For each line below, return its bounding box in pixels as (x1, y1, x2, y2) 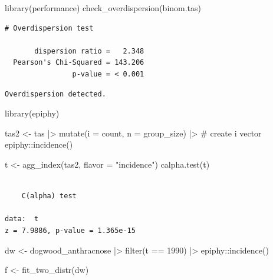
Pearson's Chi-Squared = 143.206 (13, 58, 144, 67)
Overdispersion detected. (5, 89, 106, 98)
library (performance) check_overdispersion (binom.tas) (5, 2, 202, 14)
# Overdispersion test (5, 24, 94, 32)
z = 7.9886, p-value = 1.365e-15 (5, 226, 136, 235)
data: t (5, 215, 39, 224)
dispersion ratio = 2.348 (34, 46, 144, 55)
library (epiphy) (5, 107, 60, 119)
